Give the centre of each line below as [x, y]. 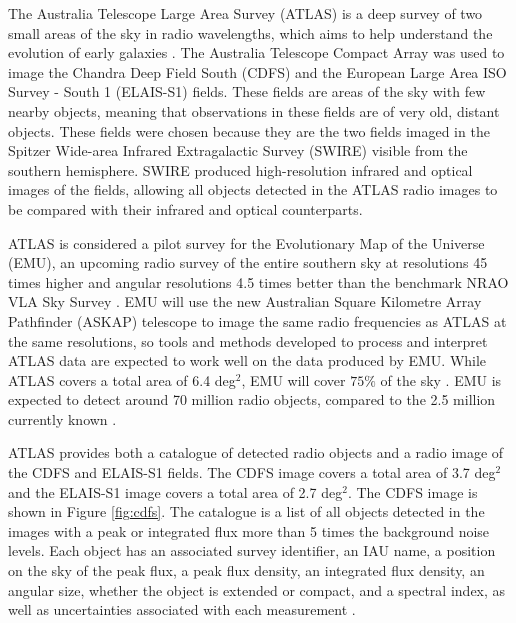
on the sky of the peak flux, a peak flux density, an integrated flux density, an [246, 570]
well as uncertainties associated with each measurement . [182, 609]
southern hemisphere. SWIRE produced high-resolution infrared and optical [240, 169]
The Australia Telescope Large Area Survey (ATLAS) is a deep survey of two [245, 13]
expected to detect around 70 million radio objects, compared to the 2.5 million [252, 399]
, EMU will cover [293, 379]
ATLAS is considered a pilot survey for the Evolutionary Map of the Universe [246, 242]
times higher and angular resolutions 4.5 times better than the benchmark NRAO [258, 281]
